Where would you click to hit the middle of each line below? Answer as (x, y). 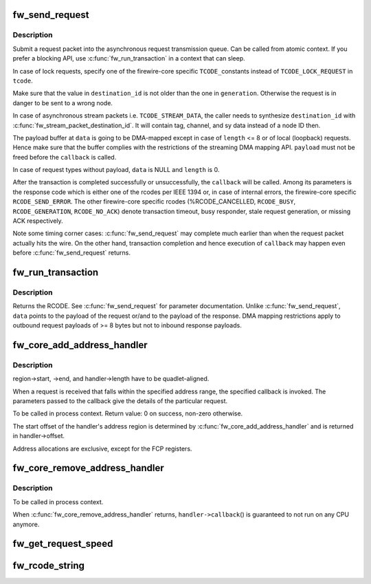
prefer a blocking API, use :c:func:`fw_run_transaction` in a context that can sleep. (129, 58)
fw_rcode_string (49, 566)
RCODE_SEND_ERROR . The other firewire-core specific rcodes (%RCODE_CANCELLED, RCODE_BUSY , (154, 202)
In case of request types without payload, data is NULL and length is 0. (116, 170)
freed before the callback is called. (65, 157)
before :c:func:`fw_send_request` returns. (71, 253)
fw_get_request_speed (63, 544)
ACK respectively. (38, 221)
